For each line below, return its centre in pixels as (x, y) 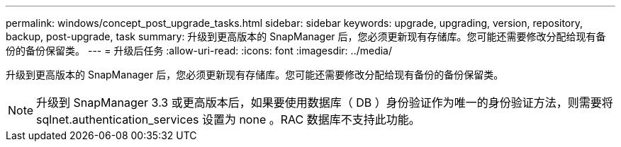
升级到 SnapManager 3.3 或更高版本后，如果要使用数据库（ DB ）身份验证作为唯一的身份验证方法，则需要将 (325, 102)
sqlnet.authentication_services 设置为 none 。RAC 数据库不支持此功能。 (228, 119)
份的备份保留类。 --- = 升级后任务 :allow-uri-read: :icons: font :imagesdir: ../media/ (199, 51)
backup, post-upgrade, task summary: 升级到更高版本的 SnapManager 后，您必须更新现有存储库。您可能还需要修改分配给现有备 (306, 36)
